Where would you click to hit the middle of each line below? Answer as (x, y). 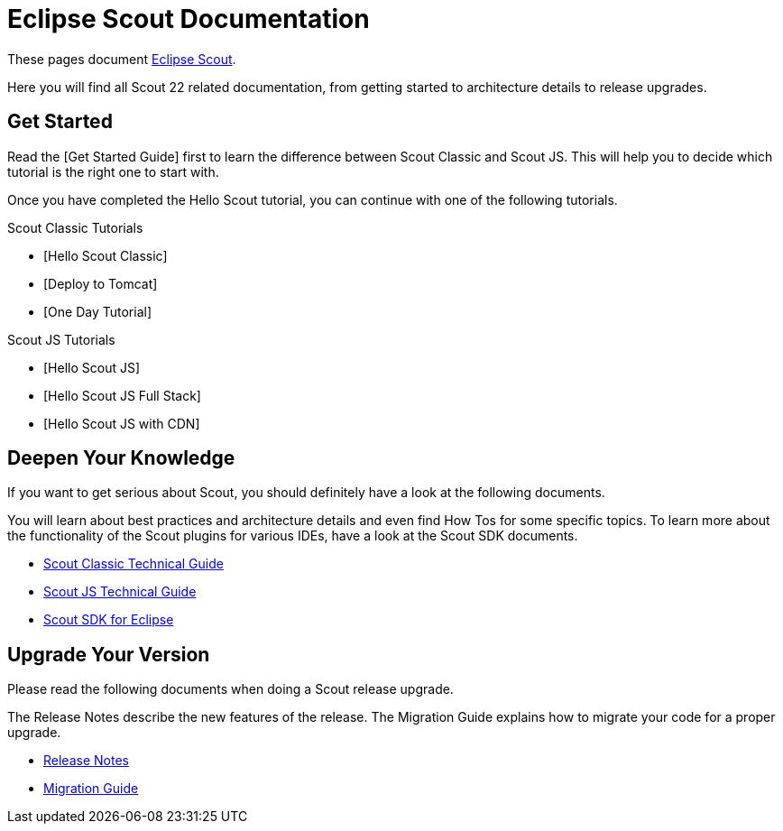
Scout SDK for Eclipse (109, 620)
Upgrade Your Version (109, 654)
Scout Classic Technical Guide (134, 564)
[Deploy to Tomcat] (101, 283)
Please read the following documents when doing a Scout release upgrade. (230, 689)
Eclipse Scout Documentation (189, 19)
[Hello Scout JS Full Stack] (122, 395)
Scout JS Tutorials (61, 339)
